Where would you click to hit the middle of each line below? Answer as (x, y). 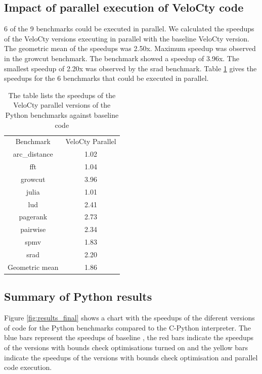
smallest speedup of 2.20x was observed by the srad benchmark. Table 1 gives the (130, 68)
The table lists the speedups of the (62, 95)
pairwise (33, 229)
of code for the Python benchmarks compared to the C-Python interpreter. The (127, 327)
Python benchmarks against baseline (62, 114)
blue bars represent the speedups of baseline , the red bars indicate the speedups (129, 337)
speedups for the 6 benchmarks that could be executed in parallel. (106, 78)
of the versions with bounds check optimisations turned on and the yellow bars (126, 347)
